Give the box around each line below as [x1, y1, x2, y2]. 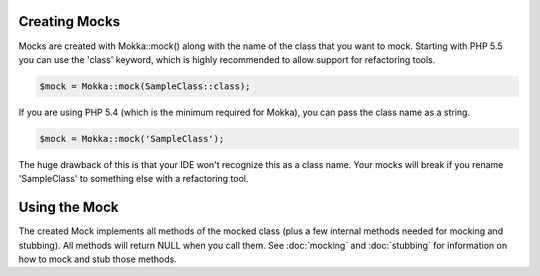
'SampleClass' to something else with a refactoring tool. [18, 173, 249, 185]
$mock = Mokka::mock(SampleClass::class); [39, 80, 251, 92]
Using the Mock [18, 199, 119, 216]
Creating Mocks [18, 13, 120, 30]
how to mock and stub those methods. [18, 253, 177, 265]
